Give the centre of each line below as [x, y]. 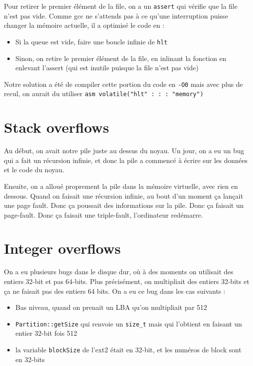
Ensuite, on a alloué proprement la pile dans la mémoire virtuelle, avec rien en [121, 186]
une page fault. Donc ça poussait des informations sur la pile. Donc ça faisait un [124, 205]
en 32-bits [30, 359]
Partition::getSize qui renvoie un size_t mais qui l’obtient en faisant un [129, 323]
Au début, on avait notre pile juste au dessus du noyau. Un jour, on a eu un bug [124, 151]
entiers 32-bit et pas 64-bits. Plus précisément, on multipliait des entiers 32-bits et [127, 281]
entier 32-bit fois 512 [46, 333]
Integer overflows [62, 248]
